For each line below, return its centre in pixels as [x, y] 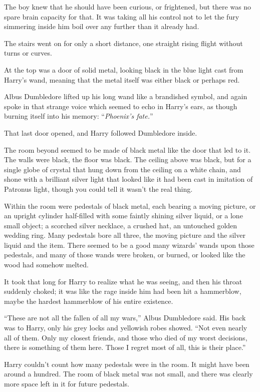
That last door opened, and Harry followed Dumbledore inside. [101, 132]
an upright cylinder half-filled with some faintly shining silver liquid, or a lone [123, 216]
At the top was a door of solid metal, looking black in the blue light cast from [124, 69]
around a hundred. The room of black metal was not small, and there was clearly [128, 374]
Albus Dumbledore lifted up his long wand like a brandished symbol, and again [126, 96]
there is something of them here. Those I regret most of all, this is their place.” [125, 347]
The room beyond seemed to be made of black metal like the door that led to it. [127, 149]
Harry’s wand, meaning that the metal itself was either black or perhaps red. [122, 79]
